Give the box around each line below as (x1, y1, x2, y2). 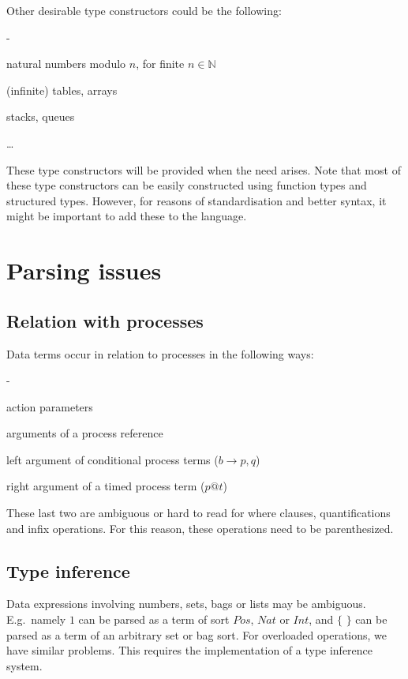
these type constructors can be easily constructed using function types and (6, 177, 367, 193)
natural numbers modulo (6, 55, 126, 72)
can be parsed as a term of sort (78, 611, 230, 628)
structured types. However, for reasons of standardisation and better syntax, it (6, 192, 387, 208)
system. (6, 657, 43, 673)
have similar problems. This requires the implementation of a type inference (6, 642, 373, 658)
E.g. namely (6, 611, 66, 628)
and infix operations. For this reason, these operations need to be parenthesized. (6, 520, 394, 536)
